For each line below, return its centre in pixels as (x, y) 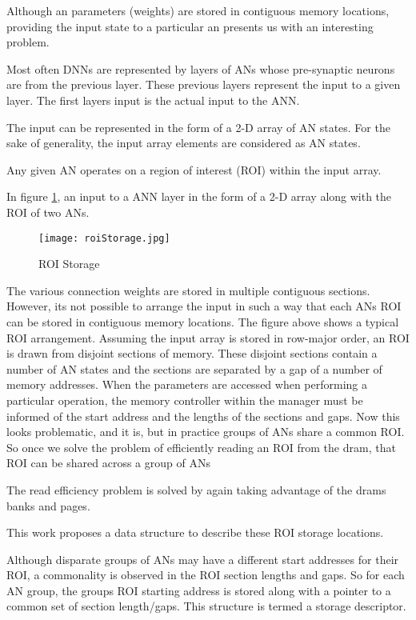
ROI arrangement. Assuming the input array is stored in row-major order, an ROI (208, 337)
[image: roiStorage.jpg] (104, 238)
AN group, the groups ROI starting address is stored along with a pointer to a (199, 590)
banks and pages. (48, 505)
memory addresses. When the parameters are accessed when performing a (187, 384)
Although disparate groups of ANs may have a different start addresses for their (203, 559)
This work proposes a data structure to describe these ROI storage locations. (195, 532)
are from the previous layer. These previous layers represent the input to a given (204, 84)
